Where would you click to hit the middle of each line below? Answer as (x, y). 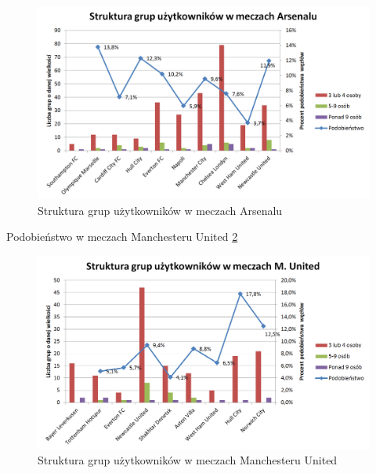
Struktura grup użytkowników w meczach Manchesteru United (188, 459)
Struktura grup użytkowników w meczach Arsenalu (160, 210)
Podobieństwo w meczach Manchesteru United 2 (122, 236)
